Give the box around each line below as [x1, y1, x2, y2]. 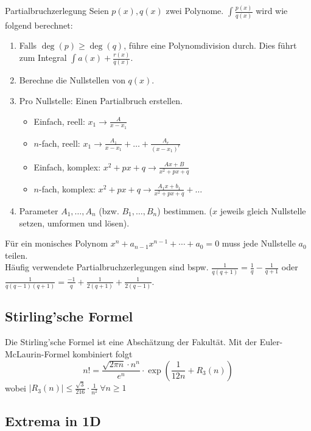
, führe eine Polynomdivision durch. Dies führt [124, 39, 297, 52]
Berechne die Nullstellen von [19, 74, 125, 86]
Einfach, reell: [33, 114, 85, 127]
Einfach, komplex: [33, 160, 101, 173]
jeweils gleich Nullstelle [220, 205, 306, 217]
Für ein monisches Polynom [5, 237, 108, 250]
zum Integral [19, 51, 67, 64]
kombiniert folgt [72, 347, 133, 360]
